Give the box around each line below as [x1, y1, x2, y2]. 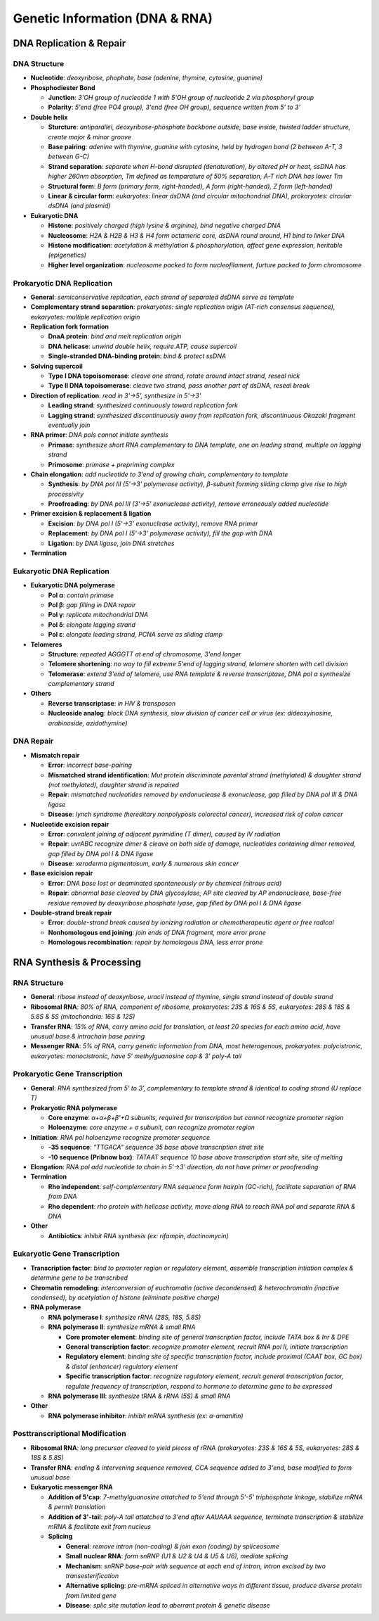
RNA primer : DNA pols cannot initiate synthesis [30, 431, 168, 439]
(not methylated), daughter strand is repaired [48, 780, 179, 789]
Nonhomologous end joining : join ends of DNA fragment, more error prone [48, 928, 267, 936]
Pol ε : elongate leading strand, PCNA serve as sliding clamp [48, 630, 223, 639]
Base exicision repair [30, 869, 93, 877]
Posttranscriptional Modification [13, 1429, 126, 1439]
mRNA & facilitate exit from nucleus [48, 1522, 151, 1530]
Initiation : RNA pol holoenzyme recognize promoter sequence [30, 1133, 211, 1141]
